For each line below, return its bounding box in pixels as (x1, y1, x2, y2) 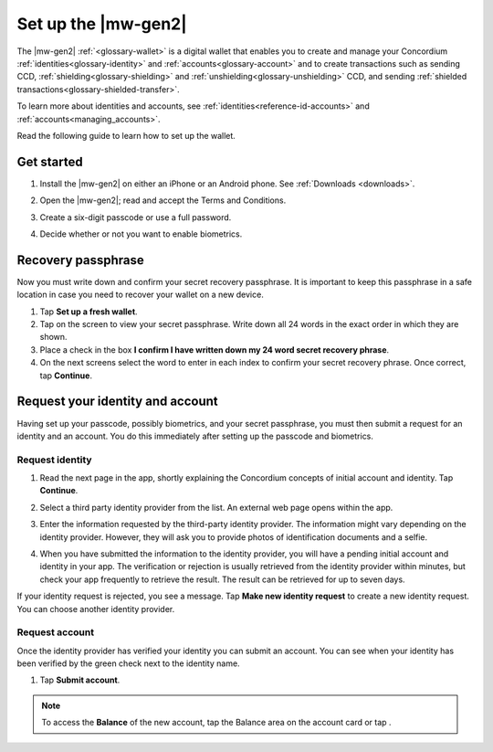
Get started (16, 154, 83, 169)
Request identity (16, 453, 92, 466)
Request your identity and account (16, 394, 218, 409)
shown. (39, 332, 68, 343)
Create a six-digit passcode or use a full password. (39, 211, 232, 223)
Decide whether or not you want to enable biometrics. (39, 228, 243, 239)
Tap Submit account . (39, 674, 121, 685)
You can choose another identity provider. (16, 603, 175, 614)
